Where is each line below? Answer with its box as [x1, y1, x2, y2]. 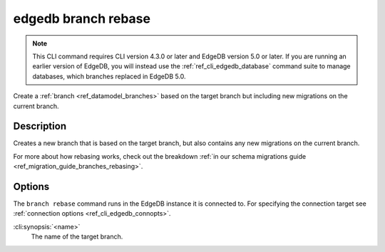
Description [13, 120, 67, 132]
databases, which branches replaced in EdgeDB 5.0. [32, 72, 186, 80]
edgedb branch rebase [13, 11, 151, 26]
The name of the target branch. [31, 232, 123, 241]
